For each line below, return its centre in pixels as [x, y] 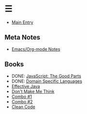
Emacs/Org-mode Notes [36, 49]
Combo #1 [22, 96]
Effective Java [26, 86]
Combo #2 [22, 101]
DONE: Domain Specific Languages [47, 81]
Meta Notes [22, 37]
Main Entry [22, 22]
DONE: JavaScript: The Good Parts [46, 76]
